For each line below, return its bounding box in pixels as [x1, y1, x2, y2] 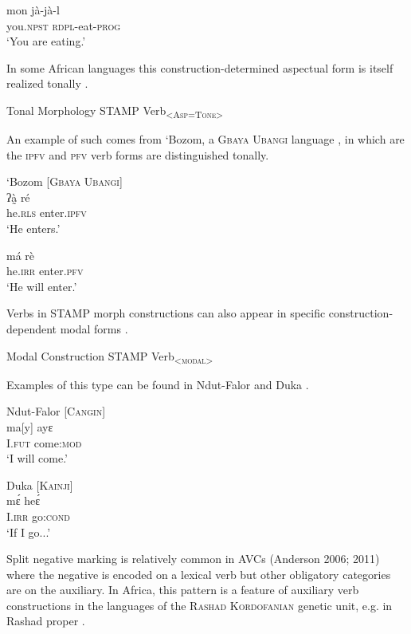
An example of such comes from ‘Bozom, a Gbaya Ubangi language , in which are [6, 131, 405, 148]
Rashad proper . [6, 612, 85, 629]
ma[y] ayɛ [6, 418, 53, 435]
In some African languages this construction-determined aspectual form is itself [6, 59, 393, 76]
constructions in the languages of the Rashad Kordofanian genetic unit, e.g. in [6, 597, 393, 613]
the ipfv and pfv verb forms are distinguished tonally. [6, 146, 269, 163]
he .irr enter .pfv [6, 262, 84, 279]
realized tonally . [6, 75, 88, 92]
